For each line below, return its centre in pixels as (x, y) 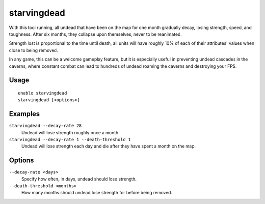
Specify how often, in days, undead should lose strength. (79, 179)
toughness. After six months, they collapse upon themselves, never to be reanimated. (95, 34)
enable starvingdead (42, 93)
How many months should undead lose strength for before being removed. (97, 193)
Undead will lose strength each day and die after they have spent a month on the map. (108, 146)
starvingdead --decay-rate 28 (45, 126)
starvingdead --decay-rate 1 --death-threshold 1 (70, 139)
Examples (25, 114)
